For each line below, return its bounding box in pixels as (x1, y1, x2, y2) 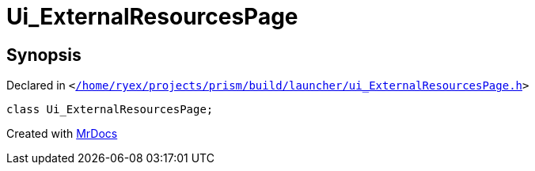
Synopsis (6, 44, 82, 65)
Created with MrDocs (6, 127, 118, 141)
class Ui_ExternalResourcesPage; (6, 103, 214, 116)
